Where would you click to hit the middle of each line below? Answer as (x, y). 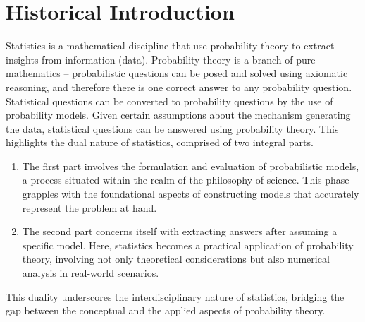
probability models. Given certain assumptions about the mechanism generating (178, 115)
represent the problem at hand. (89, 207)
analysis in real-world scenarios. (91, 273)
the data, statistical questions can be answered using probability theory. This (172, 128)
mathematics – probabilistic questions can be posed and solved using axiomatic (177, 73)
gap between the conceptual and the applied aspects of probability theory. (166, 310)
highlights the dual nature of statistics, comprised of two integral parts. (160, 142)
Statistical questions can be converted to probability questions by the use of (169, 101)
